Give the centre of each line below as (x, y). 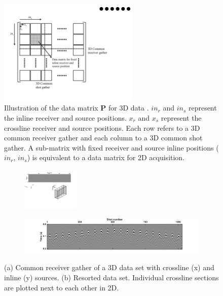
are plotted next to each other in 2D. (62, 287)
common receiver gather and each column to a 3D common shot (103, 138)
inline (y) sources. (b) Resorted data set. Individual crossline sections (111, 277)
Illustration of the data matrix (51, 108)
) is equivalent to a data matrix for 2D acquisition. (106, 157)
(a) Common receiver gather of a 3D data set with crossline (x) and (109, 267)
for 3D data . (129, 108)
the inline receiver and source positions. (65, 117)
